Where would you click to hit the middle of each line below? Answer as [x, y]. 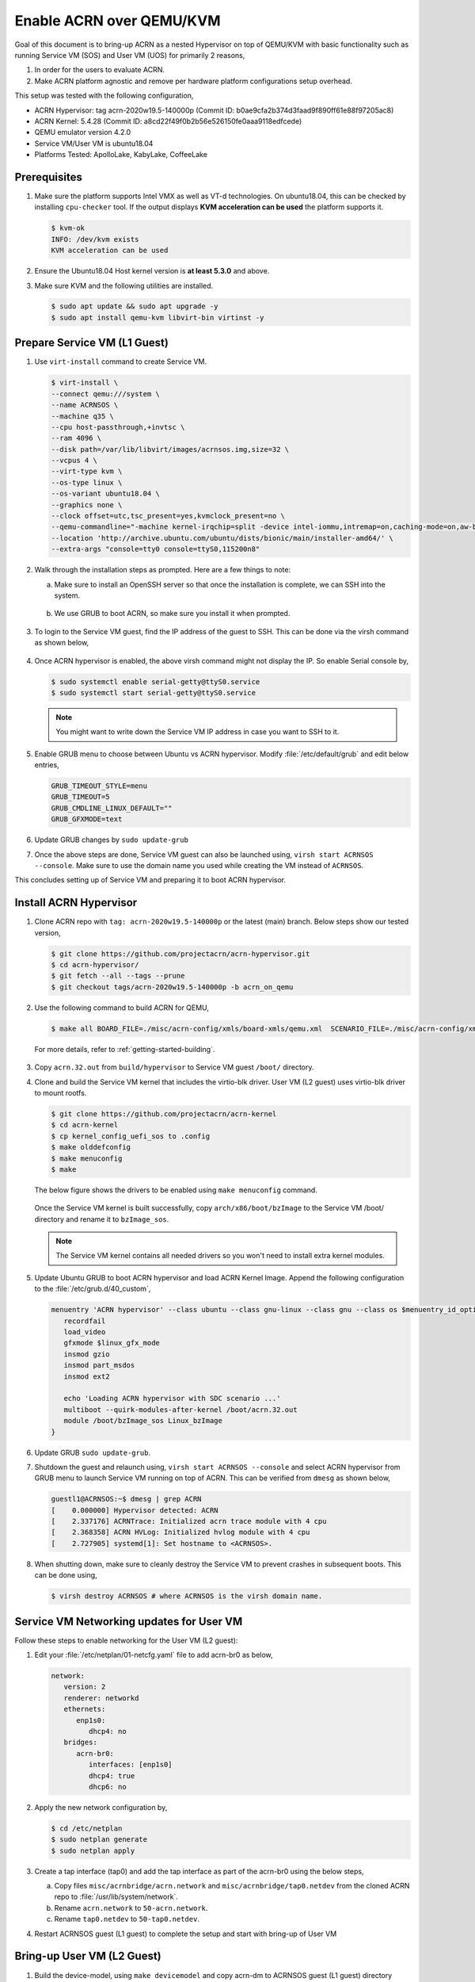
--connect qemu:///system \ [105, 394]
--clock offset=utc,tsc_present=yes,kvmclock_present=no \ [168, 516]
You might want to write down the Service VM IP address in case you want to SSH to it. [198, 732]
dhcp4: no [107, 1731]
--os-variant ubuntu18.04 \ [105, 494]
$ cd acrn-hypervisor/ [95, 965]
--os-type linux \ [87, 482]
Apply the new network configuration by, [101, 1807]
